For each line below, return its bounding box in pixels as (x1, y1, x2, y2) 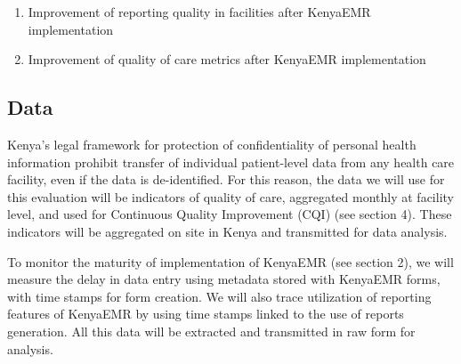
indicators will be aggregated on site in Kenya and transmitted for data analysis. (7, 222, 448, 240)
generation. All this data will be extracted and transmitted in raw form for (7, 321, 416, 340)
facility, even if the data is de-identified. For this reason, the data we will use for (7, 170, 445, 189)
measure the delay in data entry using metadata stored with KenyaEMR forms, (7, 270, 441, 288)
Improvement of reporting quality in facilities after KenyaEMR (28, 3, 371, 20)
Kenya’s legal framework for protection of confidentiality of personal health (7, 134, 417, 153)
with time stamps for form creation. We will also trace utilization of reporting (7, 287, 432, 305)
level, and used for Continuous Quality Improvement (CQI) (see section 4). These (7, 205, 452, 223)
